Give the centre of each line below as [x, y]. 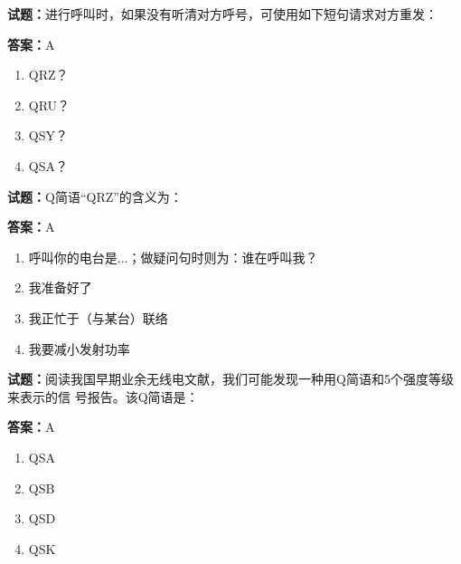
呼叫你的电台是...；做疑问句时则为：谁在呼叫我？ [173, 257]
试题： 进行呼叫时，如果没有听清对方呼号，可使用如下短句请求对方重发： [222, 14]
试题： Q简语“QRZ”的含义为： [95, 196]
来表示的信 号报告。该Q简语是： [103, 396]
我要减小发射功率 [79, 348]
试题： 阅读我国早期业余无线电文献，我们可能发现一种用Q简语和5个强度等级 [230, 379]
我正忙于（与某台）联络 [98, 317]
